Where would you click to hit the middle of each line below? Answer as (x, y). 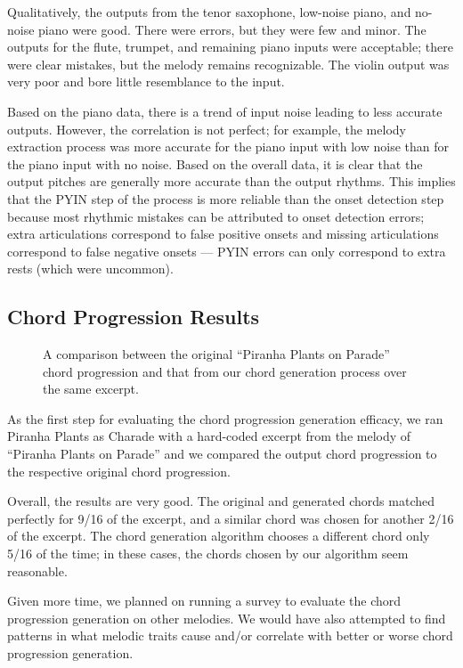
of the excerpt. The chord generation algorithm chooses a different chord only (219, 536)
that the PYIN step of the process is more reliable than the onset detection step (226, 198)
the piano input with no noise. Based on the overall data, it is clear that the (215, 163)
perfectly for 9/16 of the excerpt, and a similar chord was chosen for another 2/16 (231, 518)
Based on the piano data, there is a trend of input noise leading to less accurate (225, 111)
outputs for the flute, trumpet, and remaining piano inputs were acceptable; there (230, 47)
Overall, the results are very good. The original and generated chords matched (221, 501)
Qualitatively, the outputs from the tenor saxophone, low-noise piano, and (209, 12)
